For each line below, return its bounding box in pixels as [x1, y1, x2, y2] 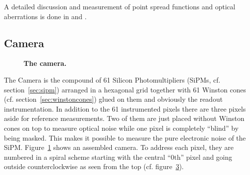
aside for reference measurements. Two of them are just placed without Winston [4, 113, 245, 123]
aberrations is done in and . [4, 11, 87, 21]
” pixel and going [180, 151, 232, 162]
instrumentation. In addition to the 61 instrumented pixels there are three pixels [4, 103, 246, 114]
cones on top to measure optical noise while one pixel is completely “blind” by [4, 122, 239, 133]
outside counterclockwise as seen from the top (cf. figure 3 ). [4, 161, 184, 172]
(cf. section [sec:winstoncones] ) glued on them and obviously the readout [4, 94, 223, 104]
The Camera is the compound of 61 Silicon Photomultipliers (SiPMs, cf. [4, 74, 221, 85]
